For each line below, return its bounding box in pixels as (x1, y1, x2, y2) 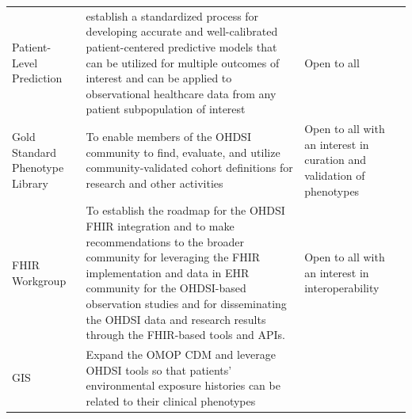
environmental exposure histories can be (86, 377, 280, 394)
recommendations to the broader (86, 233, 244, 249)
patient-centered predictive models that (86, 38, 277, 55)
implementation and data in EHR (86, 264, 250, 280)
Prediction (12, 70, 63, 86)
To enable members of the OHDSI (86, 128, 251, 144)
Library (12, 174, 48, 191)
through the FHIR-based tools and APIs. (86, 326, 285, 343)
